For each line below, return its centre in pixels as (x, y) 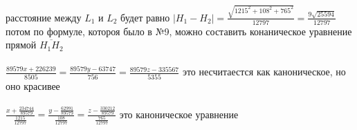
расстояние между (44, 17)
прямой (21, 45)
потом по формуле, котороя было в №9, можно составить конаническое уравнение (179, 31)
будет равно (145, 17)
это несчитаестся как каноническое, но (264, 72)
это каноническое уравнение (179, 114)
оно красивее (33, 85)
